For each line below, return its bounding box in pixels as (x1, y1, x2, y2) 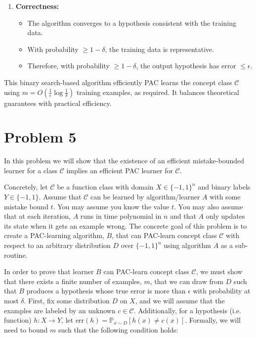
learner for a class (4, 165, 57, 175)
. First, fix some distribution (24, 295, 110, 305)
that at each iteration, (4, 211, 71, 221)
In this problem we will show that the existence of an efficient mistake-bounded (4, 155, 245, 166)
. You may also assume (174, 201, 243, 211)
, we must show (196, 266, 243, 277)
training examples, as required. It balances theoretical (76, 87, 239, 97)
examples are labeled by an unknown (4, 305, 116, 315)
